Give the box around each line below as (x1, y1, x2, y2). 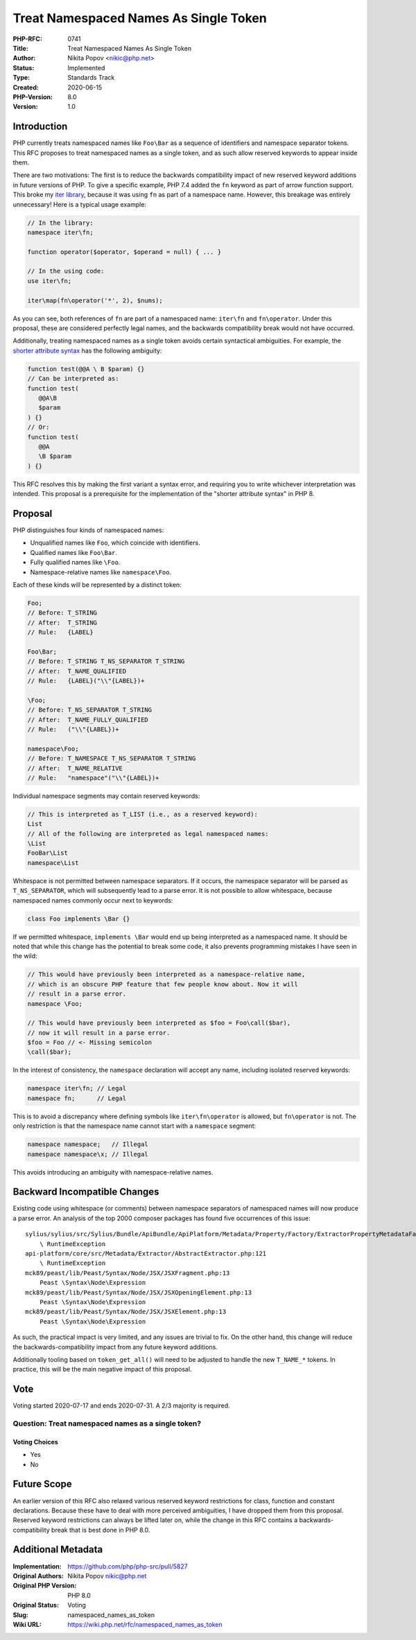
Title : (12, 44, 29, 52)
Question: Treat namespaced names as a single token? (12, 1419, 201, 1428)
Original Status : (12, 1601, 59, 1609)
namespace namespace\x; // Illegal (27, 1150, 148, 1158)
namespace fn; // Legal (27, 1094, 127, 1102)
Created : (12, 83, 40, 92)
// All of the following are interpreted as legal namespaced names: (27, 830, 269, 837)
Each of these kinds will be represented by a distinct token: (12, 580, 182, 589)
